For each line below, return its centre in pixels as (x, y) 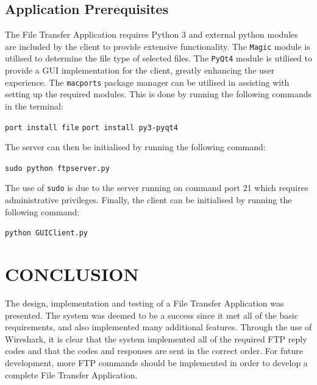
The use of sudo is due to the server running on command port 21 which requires (157, 188)
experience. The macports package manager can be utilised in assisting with (147, 82)
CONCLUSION (72, 274)
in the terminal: (34, 106)
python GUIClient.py (47, 233)
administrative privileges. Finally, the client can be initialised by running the (148, 200)
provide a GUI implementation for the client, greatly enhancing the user (140, 70)
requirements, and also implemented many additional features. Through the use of (158, 327)
